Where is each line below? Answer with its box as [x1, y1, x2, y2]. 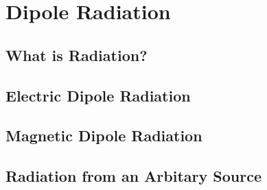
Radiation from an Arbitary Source [5, 165, 262, 187]
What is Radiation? [5, 44, 148, 65]
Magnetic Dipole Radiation [5, 125, 202, 146]
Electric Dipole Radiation [5, 84, 191, 106]
